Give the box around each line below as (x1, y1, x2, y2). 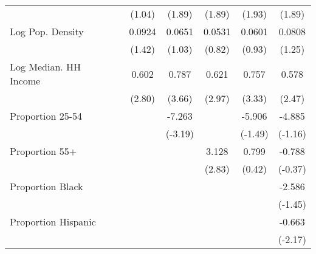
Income (10, 74, 41, 88)
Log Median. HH (10, 60, 81, 74)
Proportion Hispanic (10, 215, 96, 228)
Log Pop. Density (10, 24, 84, 38)
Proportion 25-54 (10, 109, 83, 123)
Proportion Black (10, 179, 83, 193)
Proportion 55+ (10, 144, 77, 158)
